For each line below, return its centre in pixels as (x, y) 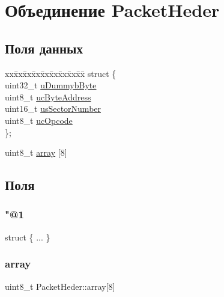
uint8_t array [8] (36, 152)
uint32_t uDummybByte (51, 85)
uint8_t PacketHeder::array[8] (60, 286)
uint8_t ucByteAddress (48, 96)
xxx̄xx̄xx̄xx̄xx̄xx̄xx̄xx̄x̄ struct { (61, 73)
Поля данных (44, 48)
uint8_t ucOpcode (39, 120)
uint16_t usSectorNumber (53, 109)
